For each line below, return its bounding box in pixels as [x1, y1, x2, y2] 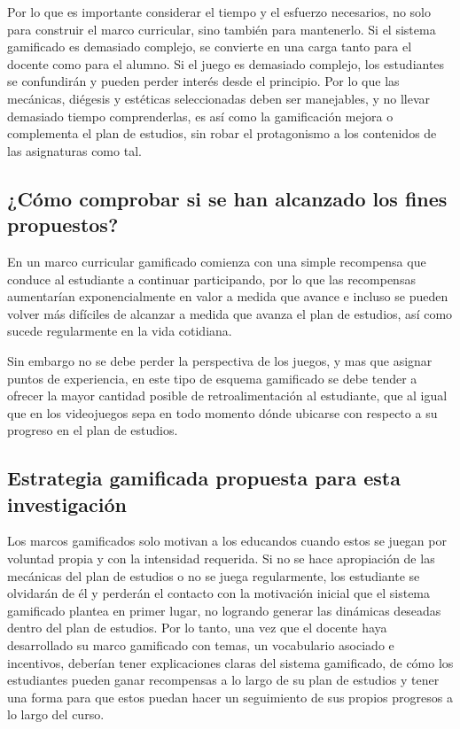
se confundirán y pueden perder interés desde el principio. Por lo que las [7, 72, 400, 90]
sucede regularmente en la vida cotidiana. [7, 322, 232, 340]
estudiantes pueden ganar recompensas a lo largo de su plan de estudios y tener [7, 671, 440, 689]
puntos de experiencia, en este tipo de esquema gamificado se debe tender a [7, 368, 417, 387]
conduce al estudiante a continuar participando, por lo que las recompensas [7, 269, 416, 288]
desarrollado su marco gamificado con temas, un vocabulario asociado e [7, 636, 394, 655]
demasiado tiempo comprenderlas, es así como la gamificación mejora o [7, 106, 394, 125]
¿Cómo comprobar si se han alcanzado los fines [7, 184, 448, 212]
